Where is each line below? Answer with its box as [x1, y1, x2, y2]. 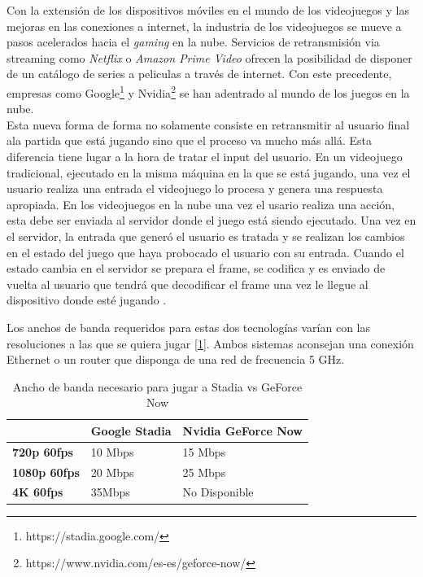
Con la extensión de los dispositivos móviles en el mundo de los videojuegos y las [7, 2, 409, 18]
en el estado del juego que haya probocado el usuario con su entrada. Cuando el [7, 243, 404, 260]
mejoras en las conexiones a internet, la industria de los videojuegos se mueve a [7, 17, 402, 34]
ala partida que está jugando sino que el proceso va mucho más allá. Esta [7, 132, 373, 149]
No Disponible [182, 483, 254, 501]
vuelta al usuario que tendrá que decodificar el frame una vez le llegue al [7, 275, 368, 292]
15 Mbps [182, 443, 226, 460]
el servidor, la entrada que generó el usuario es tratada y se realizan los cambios [7, 227, 405, 244]
